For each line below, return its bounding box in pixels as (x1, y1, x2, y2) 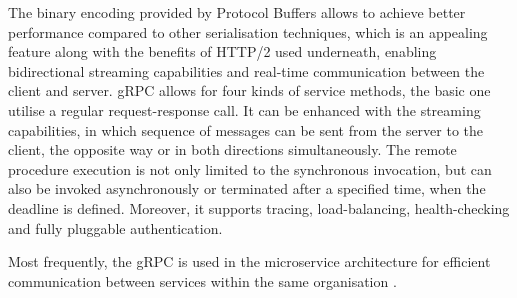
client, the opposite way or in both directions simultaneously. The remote (8, 139, 457, 160)
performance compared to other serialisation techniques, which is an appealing (8, 21, 488, 42)
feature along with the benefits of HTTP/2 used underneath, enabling (8, 41, 437, 62)
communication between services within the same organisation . (8, 270, 397, 291)
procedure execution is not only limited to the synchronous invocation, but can (8, 158, 492, 179)
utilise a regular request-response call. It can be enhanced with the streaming (8, 99, 481, 120)
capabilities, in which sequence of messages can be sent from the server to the (8, 119, 484, 140)
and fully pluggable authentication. (8, 217, 223, 238)
